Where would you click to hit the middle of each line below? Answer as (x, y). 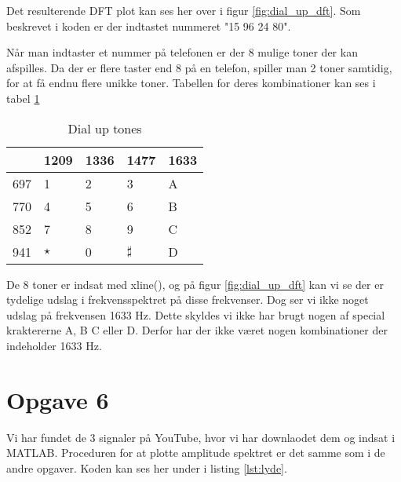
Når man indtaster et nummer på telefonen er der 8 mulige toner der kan (182, 52)
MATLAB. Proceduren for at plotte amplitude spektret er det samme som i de (196, 453)
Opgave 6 (58, 399)
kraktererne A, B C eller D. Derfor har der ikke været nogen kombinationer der (197, 330)
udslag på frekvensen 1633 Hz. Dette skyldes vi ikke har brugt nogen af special (196, 314)
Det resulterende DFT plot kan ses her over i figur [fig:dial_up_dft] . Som (184, 10)
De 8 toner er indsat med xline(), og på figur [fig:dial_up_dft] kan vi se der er (195, 284)
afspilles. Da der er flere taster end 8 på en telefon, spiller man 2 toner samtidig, (199, 67)
